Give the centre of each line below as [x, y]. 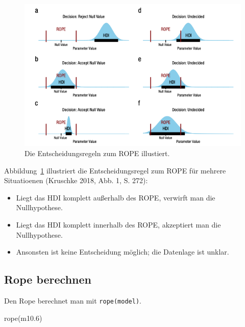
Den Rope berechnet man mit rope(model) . [73, 300]
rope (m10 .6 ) [23, 318]
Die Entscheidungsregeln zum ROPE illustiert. [97, 153]
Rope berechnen [48, 279]
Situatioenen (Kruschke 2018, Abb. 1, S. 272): [76, 180]
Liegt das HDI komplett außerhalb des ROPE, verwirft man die [116, 197]
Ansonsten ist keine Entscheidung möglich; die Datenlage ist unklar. [122, 252]
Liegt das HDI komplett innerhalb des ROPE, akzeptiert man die [118, 224]
